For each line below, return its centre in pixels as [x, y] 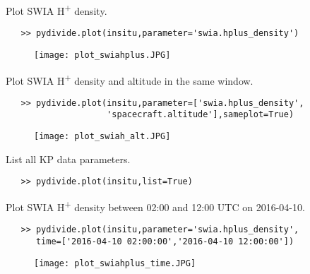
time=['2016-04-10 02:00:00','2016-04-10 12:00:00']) [165, 241]
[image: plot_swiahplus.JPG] [102, 55]
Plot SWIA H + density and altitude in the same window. [130, 79]
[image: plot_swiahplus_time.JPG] [115, 263]
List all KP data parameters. [68, 159]
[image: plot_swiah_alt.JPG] [102, 137]
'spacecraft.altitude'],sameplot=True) [201, 115]
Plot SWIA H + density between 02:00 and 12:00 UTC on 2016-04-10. [155, 206]
